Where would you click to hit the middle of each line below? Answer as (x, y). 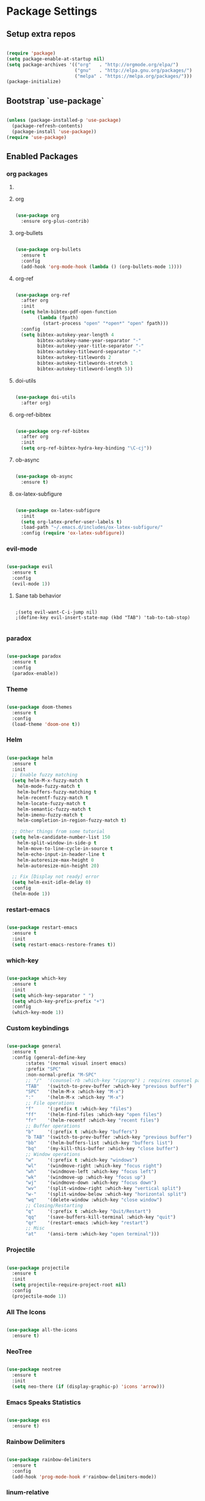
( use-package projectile (38, 1268)
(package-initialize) (34, 82)
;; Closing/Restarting (54, 1205)
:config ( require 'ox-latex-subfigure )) (73, 533)
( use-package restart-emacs (42, 928)
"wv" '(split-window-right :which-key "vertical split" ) (103, 1189)
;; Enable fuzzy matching (45, 775)
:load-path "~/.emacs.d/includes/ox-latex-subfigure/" (92, 528)
